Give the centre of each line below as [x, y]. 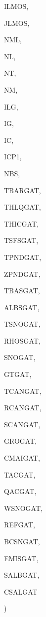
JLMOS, [17, 23]
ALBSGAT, [22, 307]
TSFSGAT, [21, 240]
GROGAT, [21, 441]
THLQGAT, [23, 207]
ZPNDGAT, [22, 274]
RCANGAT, [23, 408]
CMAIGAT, [22, 458]
